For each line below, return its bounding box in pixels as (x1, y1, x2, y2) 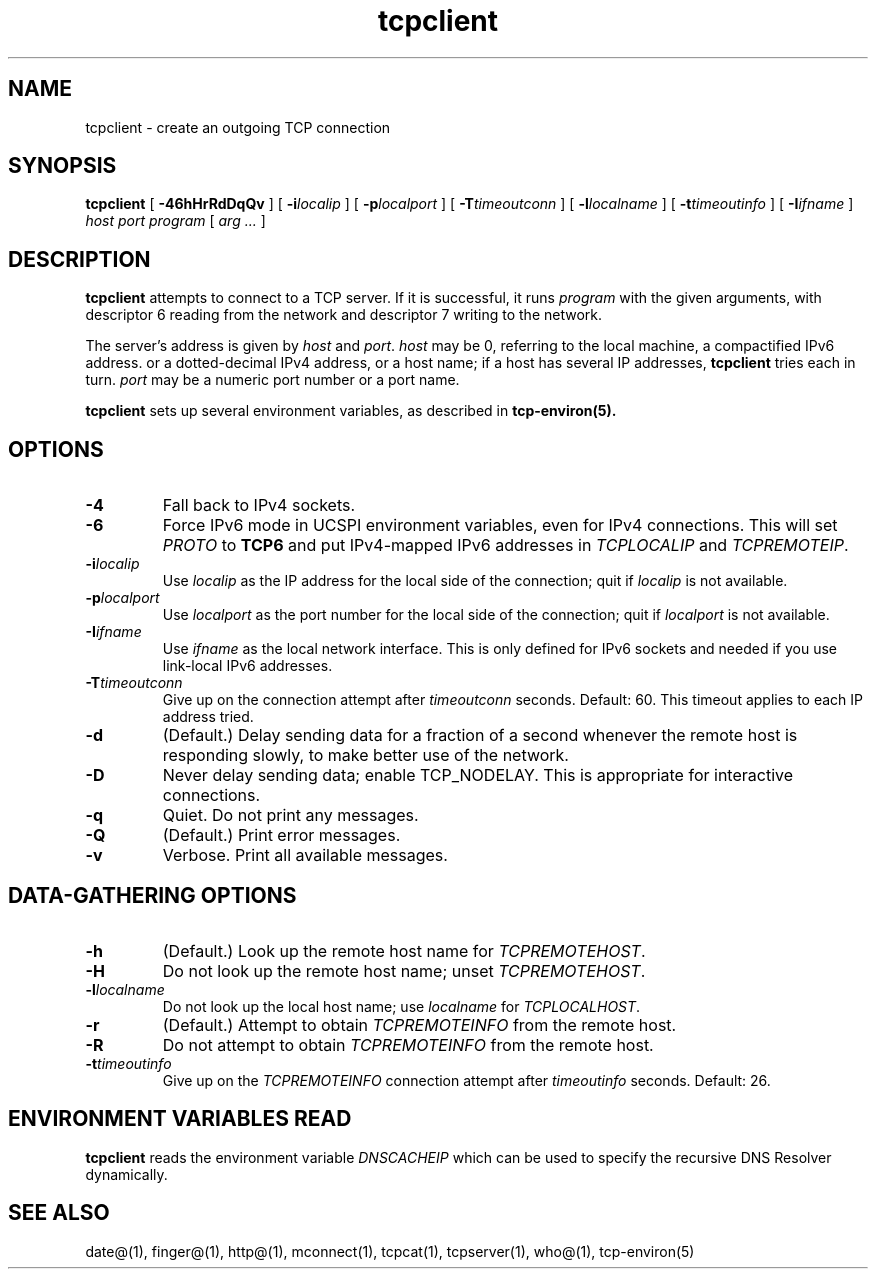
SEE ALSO (8, 1200, 110, 1226)
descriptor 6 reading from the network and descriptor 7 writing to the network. (85, 306, 603, 324)
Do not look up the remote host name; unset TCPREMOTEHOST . (162, 960, 646, 981)
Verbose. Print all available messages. (162, 845, 448, 866)
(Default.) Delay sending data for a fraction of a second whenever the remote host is (162, 725, 798, 746)
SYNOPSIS (8, 153, 117, 179)
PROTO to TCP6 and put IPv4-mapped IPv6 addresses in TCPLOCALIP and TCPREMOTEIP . (162, 535, 849, 556)
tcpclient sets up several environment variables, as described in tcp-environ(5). (85, 402, 617, 420)
